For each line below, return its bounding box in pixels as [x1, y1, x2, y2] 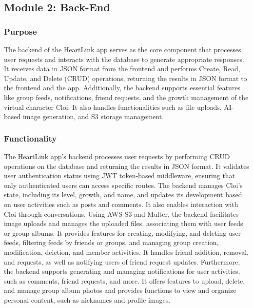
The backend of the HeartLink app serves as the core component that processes [4, 44, 241, 54]
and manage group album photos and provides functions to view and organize [4, 285, 236, 295]
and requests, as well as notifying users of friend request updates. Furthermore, [4, 256, 240, 267]
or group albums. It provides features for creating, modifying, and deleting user [4, 227, 241, 238]
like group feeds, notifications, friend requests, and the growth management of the [4, 92, 249, 102]
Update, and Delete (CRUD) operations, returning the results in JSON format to [4, 73, 247, 83]
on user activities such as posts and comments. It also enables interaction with [4, 199, 238, 209]
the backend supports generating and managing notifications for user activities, [4, 266, 240, 276]
